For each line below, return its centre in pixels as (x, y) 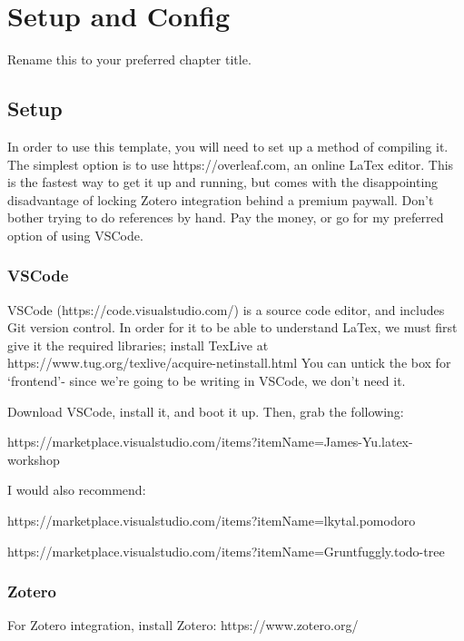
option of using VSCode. (75, 235)
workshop (34, 459)
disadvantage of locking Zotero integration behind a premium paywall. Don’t (221, 199)
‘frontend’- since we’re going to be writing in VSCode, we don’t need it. (207, 381)
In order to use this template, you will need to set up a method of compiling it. (228, 146)
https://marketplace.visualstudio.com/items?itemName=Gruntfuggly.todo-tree (226, 551)
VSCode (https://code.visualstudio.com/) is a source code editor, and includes (226, 309)
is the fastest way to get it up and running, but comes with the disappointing (223, 182)
